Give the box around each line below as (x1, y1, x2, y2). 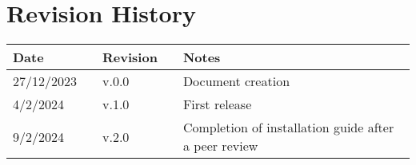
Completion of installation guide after (182, 118, 394, 137)
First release (182, 95, 252, 114)
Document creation (182, 72, 290, 91)
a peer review (182, 136, 258, 155)
